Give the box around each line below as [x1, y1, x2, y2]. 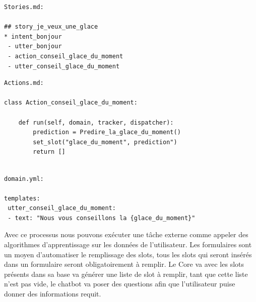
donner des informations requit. [4, 288, 101, 299]
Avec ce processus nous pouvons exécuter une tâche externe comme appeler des [4, 229, 248, 240]
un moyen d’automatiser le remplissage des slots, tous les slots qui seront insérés [4, 249, 252, 259]
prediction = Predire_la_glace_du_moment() [33, 129, 181, 136]
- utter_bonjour [8, 43, 62, 50]
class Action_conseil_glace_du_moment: [4, 99, 138, 107]
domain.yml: [4, 175, 44, 182]
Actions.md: [4, 79, 44, 87]
